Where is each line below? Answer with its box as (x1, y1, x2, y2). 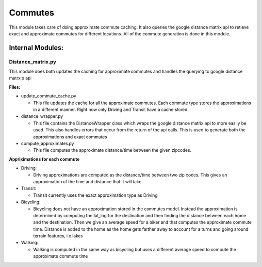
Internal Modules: (9, 44, 64, 52)
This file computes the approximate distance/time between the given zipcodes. (33, 147, 192, 153)
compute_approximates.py (21, 141, 74, 146)
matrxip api (9, 75, 32, 81)
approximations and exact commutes (33, 134, 107, 140)
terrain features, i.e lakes (33, 233, 83, 239)
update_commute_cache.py (21, 93, 77, 99)
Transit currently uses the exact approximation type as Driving (33, 192, 158, 198)
